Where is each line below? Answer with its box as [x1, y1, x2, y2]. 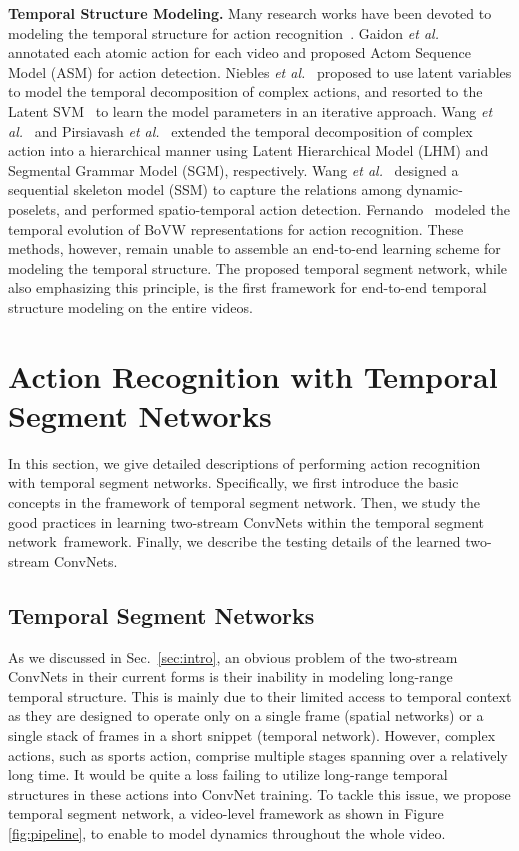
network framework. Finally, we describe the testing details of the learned [8, 531, 461, 552]
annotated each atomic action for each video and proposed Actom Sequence [8, 42, 471, 63]
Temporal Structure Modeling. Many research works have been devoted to [8, 3, 492, 23]
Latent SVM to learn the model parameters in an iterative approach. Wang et [8, 100, 493, 121]
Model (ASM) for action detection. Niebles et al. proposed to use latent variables [8, 61, 512, 82]
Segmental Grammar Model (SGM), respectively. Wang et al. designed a [8, 159, 459, 180]
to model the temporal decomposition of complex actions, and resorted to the [8, 81, 483, 102]
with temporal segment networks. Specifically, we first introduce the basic [8, 472, 459, 493]
